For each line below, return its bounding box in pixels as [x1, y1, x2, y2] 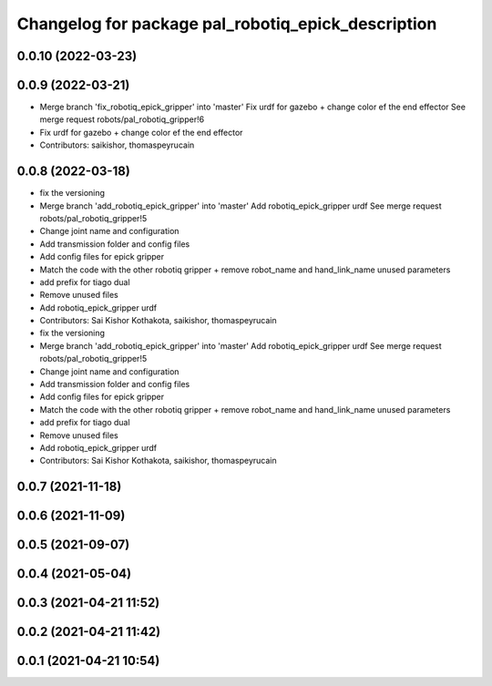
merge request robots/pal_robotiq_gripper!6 [39, 114, 205, 125]
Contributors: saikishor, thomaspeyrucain [39, 139, 195, 150]
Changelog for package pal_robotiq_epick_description [16, 14, 437, 34]
